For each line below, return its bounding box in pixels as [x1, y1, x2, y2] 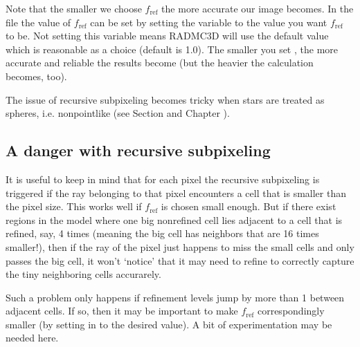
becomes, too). [6, 68, 67, 83]
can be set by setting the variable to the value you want [90, 15, 327, 29]
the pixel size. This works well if [6, 199, 142, 214]
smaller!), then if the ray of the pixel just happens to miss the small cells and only [6, 239, 354, 254]
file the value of [6, 15, 71, 29]
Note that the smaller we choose [6, 1, 142, 15]
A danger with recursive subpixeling [6, 140, 271, 161]
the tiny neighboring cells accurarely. [6, 267, 161, 281]
